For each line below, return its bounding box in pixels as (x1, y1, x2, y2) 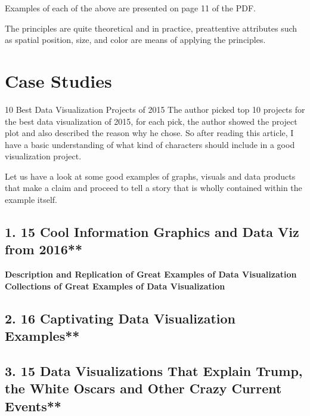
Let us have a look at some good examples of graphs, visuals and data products (5, 170, 296, 182)
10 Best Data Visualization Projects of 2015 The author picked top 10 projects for (5, 103, 305, 115)
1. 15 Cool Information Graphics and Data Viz (5, 223, 299, 241)
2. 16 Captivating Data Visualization (5, 309, 235, 327)
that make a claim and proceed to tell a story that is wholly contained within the (5, 181, 302, 194)
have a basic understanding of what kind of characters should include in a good (5, 138, 295, 150)
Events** (5, 396, 61, 415)
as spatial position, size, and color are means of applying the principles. (5, 33, 266, 46)
